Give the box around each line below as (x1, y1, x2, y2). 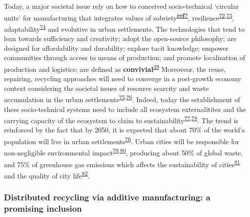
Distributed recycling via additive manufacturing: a (4, 191, 210, 203)
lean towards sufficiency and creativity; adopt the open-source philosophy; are (4, 33, 237, 43)
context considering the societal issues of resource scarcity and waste (4, 83, 209, 93)
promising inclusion (4, 202, 82, 214)
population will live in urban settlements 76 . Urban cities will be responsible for (4, 135, 240, 146)
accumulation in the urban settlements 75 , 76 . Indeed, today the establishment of (4, 93, 240, 104)
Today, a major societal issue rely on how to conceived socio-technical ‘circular (4, 1, 239, 11)
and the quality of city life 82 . (4, 169, 90, 180)
